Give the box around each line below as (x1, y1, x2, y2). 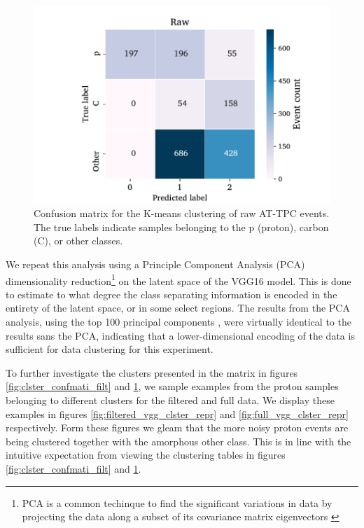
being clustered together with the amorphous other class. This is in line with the (6, 433, 351, 448)
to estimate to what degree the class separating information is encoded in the (6, 286, 337, 301)
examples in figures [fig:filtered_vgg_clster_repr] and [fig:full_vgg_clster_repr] (6, 406, 349, 421)
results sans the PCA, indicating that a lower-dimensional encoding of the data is (6, 328, 355, 342)
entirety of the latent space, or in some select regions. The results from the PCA (6, 300, 350, 315)
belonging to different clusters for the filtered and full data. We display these (6, 393, 335, 408)
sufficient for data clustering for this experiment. (6, 342, 213, 356)
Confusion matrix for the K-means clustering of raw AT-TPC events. (34, 206, 330, 221)
